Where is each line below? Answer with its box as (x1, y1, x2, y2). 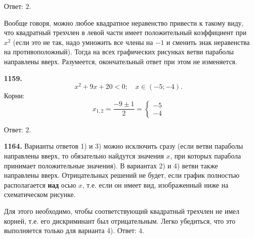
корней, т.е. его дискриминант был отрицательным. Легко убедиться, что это (4, 215, 236, 226)
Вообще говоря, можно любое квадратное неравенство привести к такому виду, (4, 17, 244, 28)
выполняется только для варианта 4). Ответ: (4, 225, 137, 236)
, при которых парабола (170, 151, 241, 161)
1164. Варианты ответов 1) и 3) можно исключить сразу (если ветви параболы (4, 141, 243, 151)
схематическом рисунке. (4, 189, 76, 199)
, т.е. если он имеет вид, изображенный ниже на (82, 179, 228, 190)
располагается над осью (4, 179, 76, 190)
